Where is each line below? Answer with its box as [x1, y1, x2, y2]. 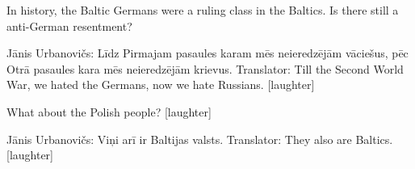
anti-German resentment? [6, 17, 132, 34]
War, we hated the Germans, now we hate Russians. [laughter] [6, 76, 315, 93]
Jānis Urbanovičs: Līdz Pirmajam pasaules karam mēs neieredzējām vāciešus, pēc [6, 44, 409, 61]
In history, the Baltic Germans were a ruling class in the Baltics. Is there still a [6, 2, 399, 18]
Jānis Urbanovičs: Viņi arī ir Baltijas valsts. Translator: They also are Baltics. [6, 130, 393, 147]
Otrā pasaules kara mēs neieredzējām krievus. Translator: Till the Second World [6, 60, 404, 77]
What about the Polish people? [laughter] [6, 103, 212, 120]
